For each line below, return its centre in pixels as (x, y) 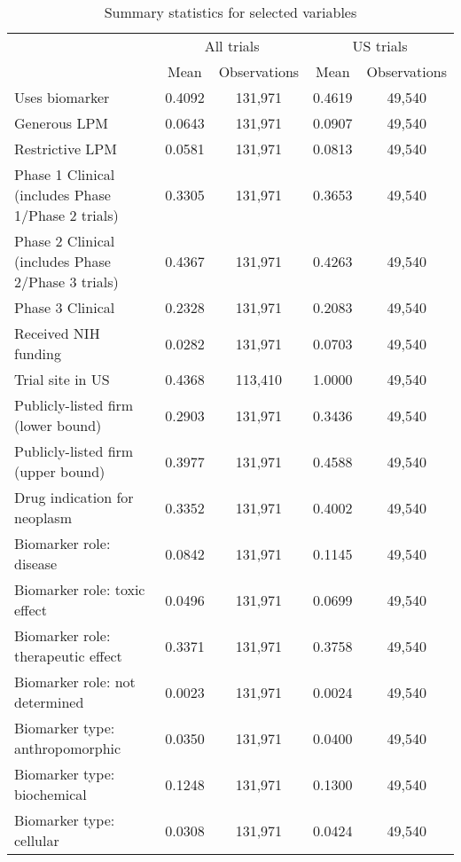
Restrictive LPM (66, 149)
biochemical (51, 794)
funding (38, 353)
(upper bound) (60, 471)
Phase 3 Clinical (65, 307)
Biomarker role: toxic (80, 589)
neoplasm (43, 517)
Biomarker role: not (75, 682)
